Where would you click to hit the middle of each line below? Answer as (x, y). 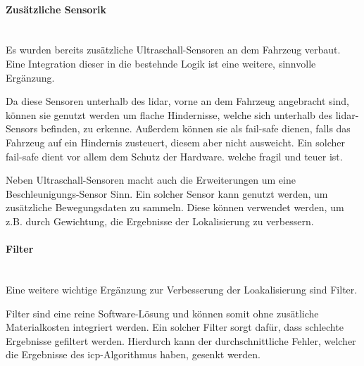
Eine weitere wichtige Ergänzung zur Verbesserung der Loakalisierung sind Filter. (182, 289)
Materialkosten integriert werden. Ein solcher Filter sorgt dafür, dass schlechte (175, 327)
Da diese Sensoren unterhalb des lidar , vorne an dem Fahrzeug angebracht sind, (177, 101)
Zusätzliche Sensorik (56, 9)
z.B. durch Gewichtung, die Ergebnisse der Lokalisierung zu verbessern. (160, 221)
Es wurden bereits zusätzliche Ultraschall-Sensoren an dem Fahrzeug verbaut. (173, 50)
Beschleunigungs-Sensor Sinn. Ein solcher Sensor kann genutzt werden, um (167, 193)
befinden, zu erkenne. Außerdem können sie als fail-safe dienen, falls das (195, 128)
